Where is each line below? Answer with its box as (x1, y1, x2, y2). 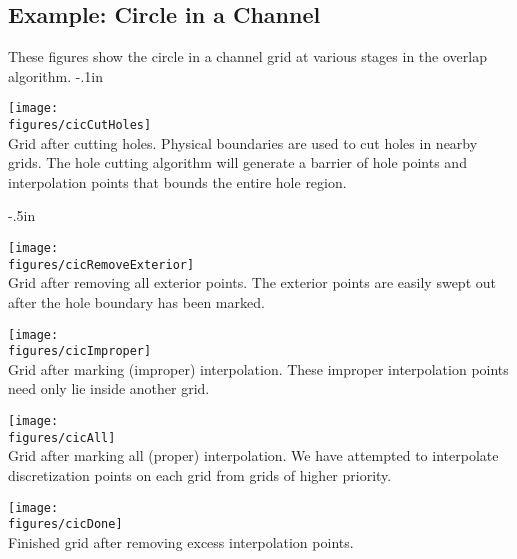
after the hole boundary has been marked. (8, 291, 265, 312)
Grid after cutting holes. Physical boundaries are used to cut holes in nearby (8, 132, 478, 153)
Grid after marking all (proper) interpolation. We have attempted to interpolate (8, 445, 499, 466)
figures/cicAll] (8, 430, 116, 445)
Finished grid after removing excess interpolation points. (8, 531, 354, 552)
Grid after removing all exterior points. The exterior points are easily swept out (8, 272, 496, 293)
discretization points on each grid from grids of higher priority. (8, 464, 392, 485)
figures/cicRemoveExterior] (8, 257, 195, 272)
